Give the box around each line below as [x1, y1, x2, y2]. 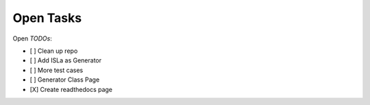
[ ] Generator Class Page [29, 75, 100, 84]
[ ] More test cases [29, 66, 84, 74]
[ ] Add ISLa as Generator [29, 56, 102, 65]
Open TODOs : [12, 34, 53, 43]
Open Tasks [12, 10, 82, 25]
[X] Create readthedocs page [29, 85, 113, 93]
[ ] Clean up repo [29, 47, 78, 55]
